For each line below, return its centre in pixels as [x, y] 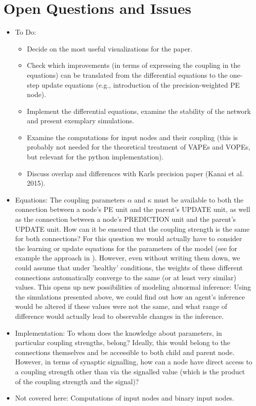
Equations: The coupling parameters [70, 199]
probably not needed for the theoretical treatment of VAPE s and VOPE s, [139, 147]
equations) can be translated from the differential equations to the [127, 75]
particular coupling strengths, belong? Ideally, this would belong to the [123, 342]
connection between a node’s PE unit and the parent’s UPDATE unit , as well [133, 209]
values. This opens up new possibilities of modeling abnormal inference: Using [133, 287]
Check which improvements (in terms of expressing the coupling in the [134, 65]
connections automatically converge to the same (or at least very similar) [126, 277]
